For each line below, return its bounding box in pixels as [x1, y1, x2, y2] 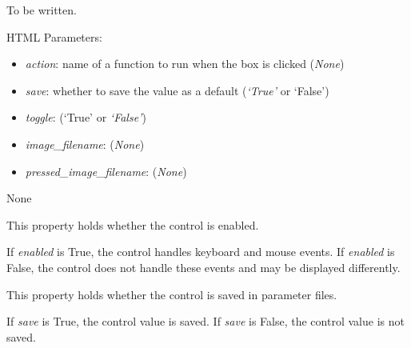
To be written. [6, 2, 77, 18]
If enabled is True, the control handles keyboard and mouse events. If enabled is [6, 243, 395, 260]
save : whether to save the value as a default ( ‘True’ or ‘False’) [25, 82, 329, 98]
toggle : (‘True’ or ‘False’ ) [25, 109, 146, 126]
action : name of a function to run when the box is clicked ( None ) [25, 55, 345, 72]
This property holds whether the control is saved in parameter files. [6, 286, 337, 302]
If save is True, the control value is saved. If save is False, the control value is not [6, 313, 405, 330]
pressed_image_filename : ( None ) [25, 162, 187, 179]
